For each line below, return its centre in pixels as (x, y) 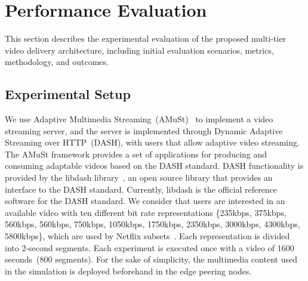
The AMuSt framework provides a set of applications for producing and (136, 154)
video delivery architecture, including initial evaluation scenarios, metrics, (139, 50)
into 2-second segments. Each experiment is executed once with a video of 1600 (150, 247)
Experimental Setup (68, 94)
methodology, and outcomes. (57, 62)
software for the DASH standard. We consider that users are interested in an (145, 201)
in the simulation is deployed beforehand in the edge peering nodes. (128, 271)
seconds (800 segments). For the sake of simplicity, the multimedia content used (151, 259)
